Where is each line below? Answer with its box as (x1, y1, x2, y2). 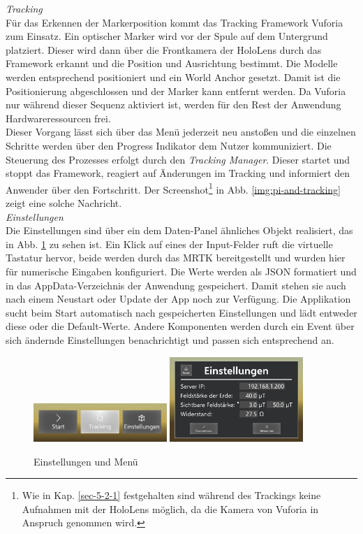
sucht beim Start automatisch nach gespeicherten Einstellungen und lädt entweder (6, 305, 357, 319)
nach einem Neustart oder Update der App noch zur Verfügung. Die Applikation (6, 291, 351, 306)
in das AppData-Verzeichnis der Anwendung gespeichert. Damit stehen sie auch (6, 277, 346, 292)
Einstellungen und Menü (34, 454, 138, 468)
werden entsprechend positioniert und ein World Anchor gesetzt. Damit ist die (6, 69, 341, 84)
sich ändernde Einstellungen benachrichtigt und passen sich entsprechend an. (6, 332, 334, 347)
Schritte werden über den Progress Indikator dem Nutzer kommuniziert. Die (6, 138, 332, 152)
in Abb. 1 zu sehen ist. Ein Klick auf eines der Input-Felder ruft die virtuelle (6, 236, 333, 251)
